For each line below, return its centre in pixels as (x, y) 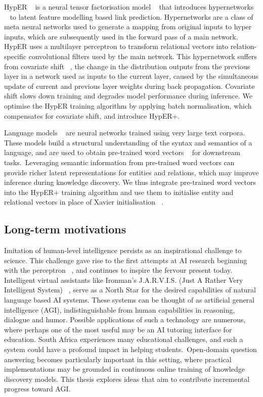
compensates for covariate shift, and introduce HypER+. (92, 115)
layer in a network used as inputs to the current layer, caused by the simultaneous (131, 76)
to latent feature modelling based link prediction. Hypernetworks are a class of (131, 16)
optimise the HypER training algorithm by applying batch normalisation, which (128, 105)
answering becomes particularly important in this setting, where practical (118, 359)
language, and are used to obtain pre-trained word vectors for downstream (122, 152)
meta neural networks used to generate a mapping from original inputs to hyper (128, 27)
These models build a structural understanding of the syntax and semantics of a (128, 142)
